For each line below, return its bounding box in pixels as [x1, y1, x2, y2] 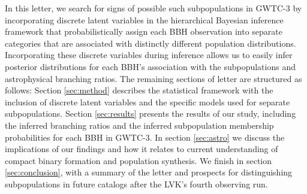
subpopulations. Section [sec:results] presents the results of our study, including [5, 107, 296, 120]
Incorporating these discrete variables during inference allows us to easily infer [5, 48, 293, 61]
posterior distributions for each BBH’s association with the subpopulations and [5, 60, 296, 72]
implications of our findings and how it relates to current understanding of [5, 143, 278, 155]
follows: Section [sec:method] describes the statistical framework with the [5, 84, 273, 96]
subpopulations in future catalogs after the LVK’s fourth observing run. [5, 177, 268, 190]
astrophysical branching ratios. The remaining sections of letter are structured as [5, 72, 302, 84]
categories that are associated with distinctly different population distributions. [5, 37, 296, 49]
